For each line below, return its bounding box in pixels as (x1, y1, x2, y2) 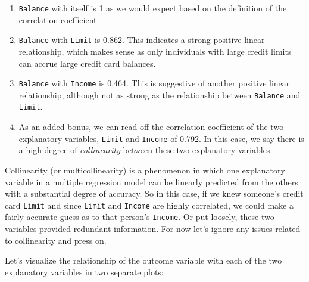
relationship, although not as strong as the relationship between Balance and (18, 88, 301, 101)
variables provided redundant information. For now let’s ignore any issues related (5, 222, 301, 234)
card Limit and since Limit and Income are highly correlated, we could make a (5, 199, 294, 211)
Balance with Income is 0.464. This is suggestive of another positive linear (18, 77, 290, 89)
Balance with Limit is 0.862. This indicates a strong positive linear (18, 33, 265, 46)
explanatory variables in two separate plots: (5, 265, 164, 278)
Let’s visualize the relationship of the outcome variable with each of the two (5, 254, 282, 266)
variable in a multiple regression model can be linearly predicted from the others (5, 175, 298, 188)
